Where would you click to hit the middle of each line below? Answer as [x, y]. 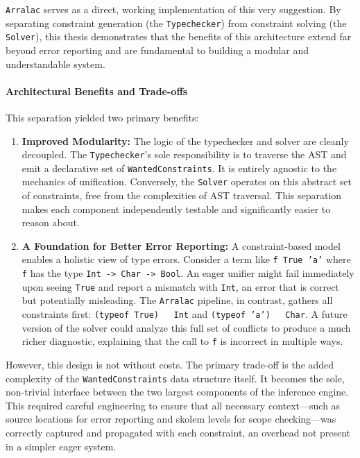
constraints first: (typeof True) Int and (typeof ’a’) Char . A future [185, 314]
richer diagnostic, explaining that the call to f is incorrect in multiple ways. [182, 341]
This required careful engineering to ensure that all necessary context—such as [173, 405]
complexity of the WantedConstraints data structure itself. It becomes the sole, [175, 378]
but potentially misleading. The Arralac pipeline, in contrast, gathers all [177, 300]
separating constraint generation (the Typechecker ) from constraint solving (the [176, 23]
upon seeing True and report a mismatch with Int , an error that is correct [180, 286]
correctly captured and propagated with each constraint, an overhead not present [178, 433]
